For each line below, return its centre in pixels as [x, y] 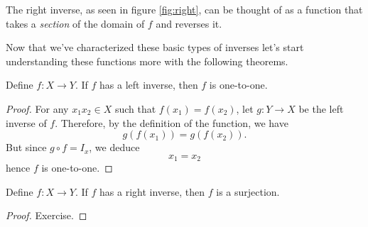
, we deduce [114, 147]
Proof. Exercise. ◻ [47, 215]
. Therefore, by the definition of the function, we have [172, 122]
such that [135, 108]
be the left [321, 108]
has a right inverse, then [152, 191]
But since [26, 147]
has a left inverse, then [149, 85]
